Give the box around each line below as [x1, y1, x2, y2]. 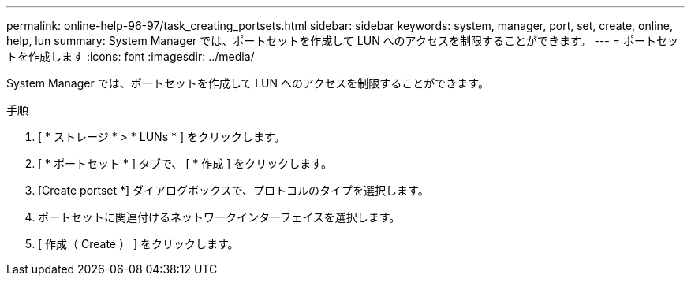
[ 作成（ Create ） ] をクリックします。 [38, 237, 239, 250]
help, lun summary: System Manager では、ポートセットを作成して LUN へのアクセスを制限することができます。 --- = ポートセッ [6, 34, 678, 47]
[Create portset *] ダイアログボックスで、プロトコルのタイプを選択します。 [38, 184, 429, 197]
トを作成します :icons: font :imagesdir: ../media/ [6, 50, 255, 63]
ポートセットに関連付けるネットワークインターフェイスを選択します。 [38, 210, 401, 224]
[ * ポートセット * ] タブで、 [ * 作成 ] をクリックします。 [38, 157, 332, 170]
